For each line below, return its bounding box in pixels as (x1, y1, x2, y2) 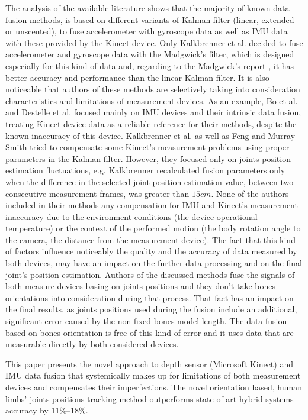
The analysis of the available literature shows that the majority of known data (5, 2, 290, 14)
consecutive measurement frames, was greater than (5, 187, 190, 199)
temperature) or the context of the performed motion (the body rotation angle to (5, 222, 301, 234)
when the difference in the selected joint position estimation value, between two (5, 175, 294, 188)
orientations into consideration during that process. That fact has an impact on (5, 291, 294, 303)
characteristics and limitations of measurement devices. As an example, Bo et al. (5, 94, 298, 106)
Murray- (268, 129, 298, 141)
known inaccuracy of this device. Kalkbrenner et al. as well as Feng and (5, 129, 265, 141)
